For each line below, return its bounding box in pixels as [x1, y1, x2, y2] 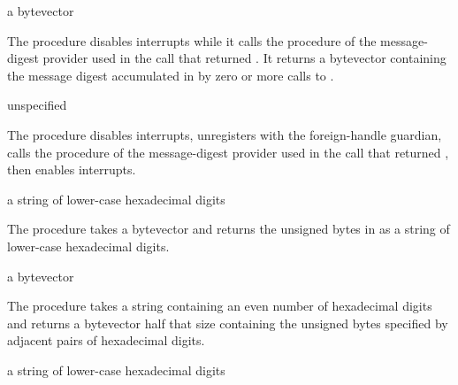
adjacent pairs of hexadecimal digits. [7, 331, 205, 350]
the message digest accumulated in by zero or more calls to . [7, 65, 334, 84]
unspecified [7, 96, 67, 114]
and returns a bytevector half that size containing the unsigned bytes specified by [7, 313, 448, 332]
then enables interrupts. [7, 160, 136, 179]
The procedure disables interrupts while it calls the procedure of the [7, 31, 377, 50]
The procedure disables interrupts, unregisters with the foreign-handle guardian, [7, 125, 442, 143]
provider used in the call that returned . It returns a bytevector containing [42, 49, 447, 67]
